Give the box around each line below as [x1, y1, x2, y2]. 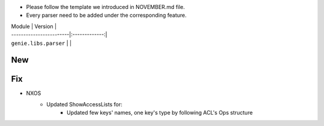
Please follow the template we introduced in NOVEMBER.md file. [26, 4, 185, 10]
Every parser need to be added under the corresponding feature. [26, 12, 187, 19]
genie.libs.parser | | [11, 39, 72, 47]
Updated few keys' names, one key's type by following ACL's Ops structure [67, 109, 253, 116]
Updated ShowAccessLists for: [46, 100, 122, 107]
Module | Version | [11, 23, 57, 30]
